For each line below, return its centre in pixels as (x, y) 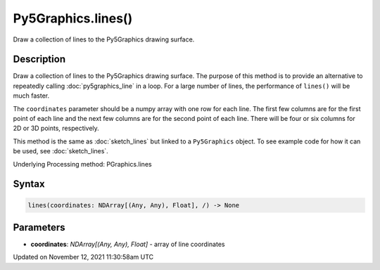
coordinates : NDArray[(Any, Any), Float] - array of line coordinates (128, 244)
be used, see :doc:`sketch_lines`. (61, 151)
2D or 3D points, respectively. (56, 128)
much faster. (31, 96)
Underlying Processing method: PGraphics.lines (82, 164)
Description (39, 59)
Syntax (29, 184)
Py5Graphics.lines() (73, 18)
